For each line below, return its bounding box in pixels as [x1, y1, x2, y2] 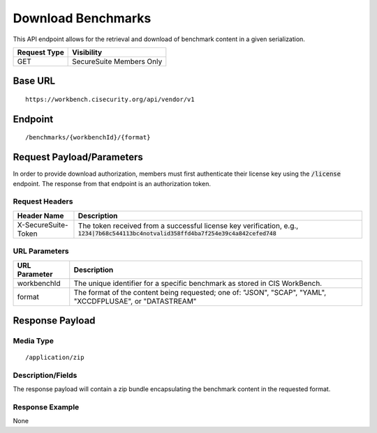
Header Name [17, 211, 64, 220]
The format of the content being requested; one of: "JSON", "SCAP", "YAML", [73, 287, 327, 297]
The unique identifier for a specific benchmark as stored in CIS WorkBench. [73, 278, 323, 288]
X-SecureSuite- [17, 220, 69, 229]
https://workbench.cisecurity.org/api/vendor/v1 [25, 95, 195, 103]
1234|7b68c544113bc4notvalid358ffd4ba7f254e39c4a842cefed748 [77, 230, 277, 237]
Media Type [13, 335, 54, 345]
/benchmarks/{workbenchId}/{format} [25, 133, 151, 142]
